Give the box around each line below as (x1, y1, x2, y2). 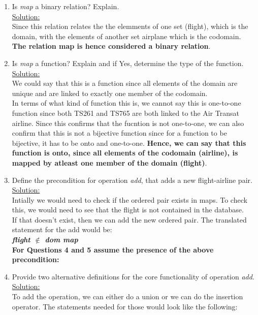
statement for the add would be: (12, 224, 112, 235)
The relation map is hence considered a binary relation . (12, 41, 211, 51)
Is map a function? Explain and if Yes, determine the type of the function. (12, 57, 244, 68)
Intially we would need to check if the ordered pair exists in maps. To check (12, 194, 247, 205)
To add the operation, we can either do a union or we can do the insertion (12, 291, 243, 302)
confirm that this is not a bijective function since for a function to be (12, 128, 227, 138)
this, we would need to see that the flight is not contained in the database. (12, 204, 244, 215)
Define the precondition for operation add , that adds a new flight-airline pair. (12, 174, 252, 185)
